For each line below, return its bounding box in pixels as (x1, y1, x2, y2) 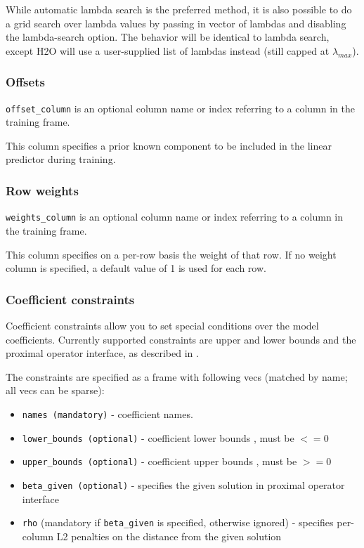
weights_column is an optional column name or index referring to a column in (6, 209, 344, 224)
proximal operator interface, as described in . (6, 346, 199, 360)
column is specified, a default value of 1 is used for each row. (6, 261, 266, 275)
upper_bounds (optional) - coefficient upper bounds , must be (22, 454, 297, 469)
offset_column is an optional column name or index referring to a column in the (6, 100, 355, 115)
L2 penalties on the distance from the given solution (56, 528, 282, 543)
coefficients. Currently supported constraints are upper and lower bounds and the (6, 332, 356, 346)
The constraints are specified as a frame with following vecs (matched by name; (6, 369, 348, 384)
